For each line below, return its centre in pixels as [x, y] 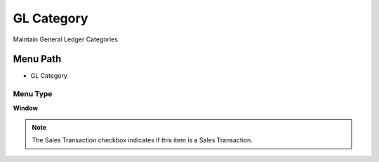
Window [26, 108]
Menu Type [33, 94]
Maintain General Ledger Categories [66, 39]
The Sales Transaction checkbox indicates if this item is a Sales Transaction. [142, 140]
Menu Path [37, 59]
